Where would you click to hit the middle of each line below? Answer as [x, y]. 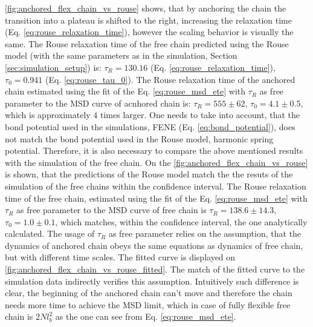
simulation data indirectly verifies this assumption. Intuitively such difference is [152, 281]
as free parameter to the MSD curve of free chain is [111, 210]
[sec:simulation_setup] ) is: [53, 67]
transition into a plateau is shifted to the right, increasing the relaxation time [148, 20]
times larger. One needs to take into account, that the [200, 115]
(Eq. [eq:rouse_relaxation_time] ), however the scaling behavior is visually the [149, 32]
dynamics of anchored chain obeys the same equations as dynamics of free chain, [154, 245]
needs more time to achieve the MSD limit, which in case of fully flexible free [148, 304]
